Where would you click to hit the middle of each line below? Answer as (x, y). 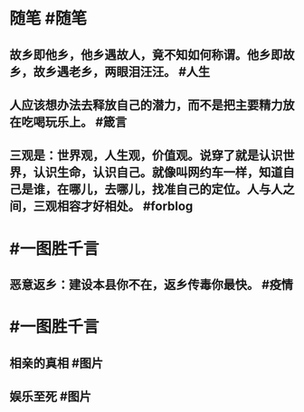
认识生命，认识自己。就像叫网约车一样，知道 (158, 173)
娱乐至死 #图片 (51, 396)
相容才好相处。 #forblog (125, 206)
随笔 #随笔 (48, 19)
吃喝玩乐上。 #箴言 (74, 122)
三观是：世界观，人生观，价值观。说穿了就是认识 (146, 156)
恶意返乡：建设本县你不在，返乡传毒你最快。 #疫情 (152, 284)
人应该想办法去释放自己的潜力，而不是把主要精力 (146, 105)
